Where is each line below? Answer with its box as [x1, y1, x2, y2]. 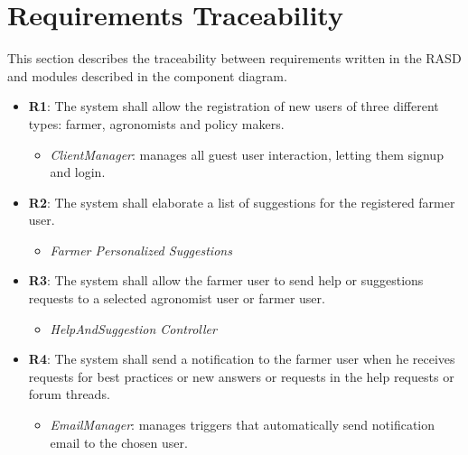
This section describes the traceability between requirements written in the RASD [7, 49, 462, 68]
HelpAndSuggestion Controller [50, 319, 217, 338]
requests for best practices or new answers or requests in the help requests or [28, 367, 454, 385]
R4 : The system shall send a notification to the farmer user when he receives [28, 349, 455, 368]
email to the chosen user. [50, 432, 188, 451]
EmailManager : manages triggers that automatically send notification [50, 415, 435, 434]
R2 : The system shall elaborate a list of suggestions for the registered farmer [28, 192, 455, 211]
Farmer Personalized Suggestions [50, 240, 232, 259]
